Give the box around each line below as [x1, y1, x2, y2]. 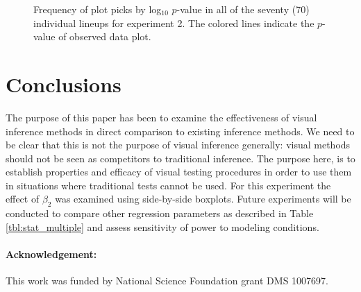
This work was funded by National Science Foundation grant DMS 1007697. [6, 273, 328, 288]
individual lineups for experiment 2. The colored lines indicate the [33, 15, 314, 30]
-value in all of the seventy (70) [176, 2, 310, 16]
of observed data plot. [58, 29, 151, 44]
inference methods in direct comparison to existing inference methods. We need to [6, 123, 355, 138]
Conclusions [6, 69, 121, 98]
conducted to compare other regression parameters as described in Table [6, 206, 314, 221]
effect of [6, 191, 40, 206]
